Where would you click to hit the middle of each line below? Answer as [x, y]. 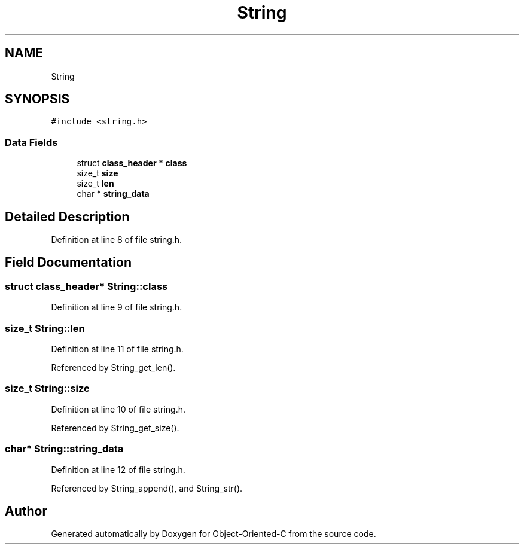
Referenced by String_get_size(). [115, 428]
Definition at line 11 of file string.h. [117, 349]
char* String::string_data [64, 449]
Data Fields [31, 142]
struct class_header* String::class [86, 286]
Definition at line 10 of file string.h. [118, 409]
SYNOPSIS [37, 99]
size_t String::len [45, 328]
